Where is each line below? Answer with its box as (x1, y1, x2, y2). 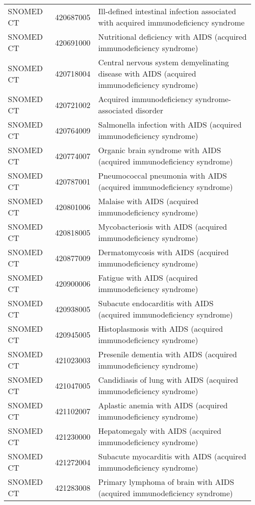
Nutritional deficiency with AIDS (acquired (98, 31, 247, 42)
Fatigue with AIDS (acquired (98, 272, 198, 283)
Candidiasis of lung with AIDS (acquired (98, 374, 238, 385)
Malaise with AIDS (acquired (98, 195, 199, 207)
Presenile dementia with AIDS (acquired (98, 348, 237, 360)
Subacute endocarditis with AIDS (98, 297, 214, 309)
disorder (135, 105, 163, 116)
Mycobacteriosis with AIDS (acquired (98, 221, 228, 232)
